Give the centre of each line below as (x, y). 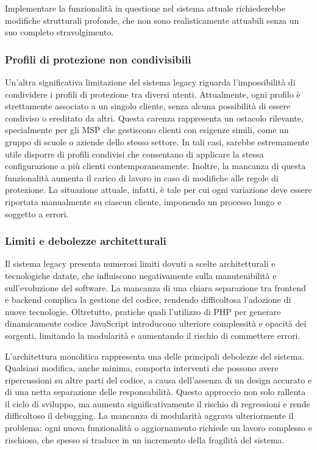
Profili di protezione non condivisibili (98, 59)
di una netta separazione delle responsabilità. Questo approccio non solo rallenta (155, 392)
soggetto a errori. (37, 213)
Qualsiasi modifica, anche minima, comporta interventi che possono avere (142, 368)
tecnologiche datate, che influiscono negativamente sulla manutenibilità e (141, 275)
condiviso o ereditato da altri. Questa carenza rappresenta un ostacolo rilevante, (154, 118)
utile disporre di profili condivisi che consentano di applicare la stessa (134, 154)
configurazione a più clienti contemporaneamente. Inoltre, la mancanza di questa (155, 166)
